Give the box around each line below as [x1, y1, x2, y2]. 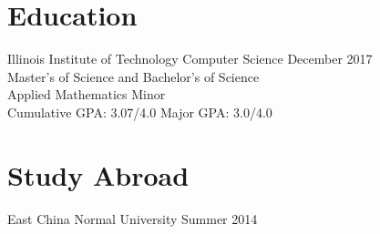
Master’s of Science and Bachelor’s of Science [7, 66, 260, 86]
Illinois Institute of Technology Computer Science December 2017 [7, 49, 373, 68]
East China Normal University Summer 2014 [7, 209, 258, 228]
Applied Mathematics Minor [7, 85, 166, 104]
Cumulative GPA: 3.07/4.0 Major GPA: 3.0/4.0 [7, 102, 272, 121]
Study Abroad [7, 156, 190, 193]
